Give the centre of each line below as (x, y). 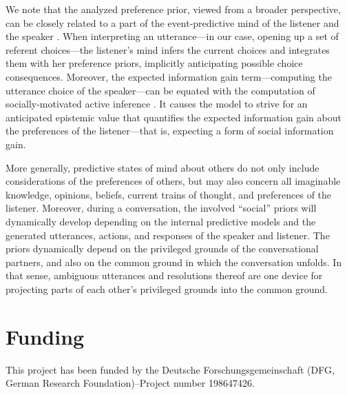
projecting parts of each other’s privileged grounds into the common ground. (167, 288)
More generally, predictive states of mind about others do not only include (162, 167)
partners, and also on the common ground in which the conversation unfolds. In (174, 262)
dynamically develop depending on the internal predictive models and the (161, 221)
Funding (45, 336)
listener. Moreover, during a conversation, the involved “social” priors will (161, 208)
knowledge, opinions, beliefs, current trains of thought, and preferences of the (169, 194)
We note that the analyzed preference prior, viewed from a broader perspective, (173, 9)
